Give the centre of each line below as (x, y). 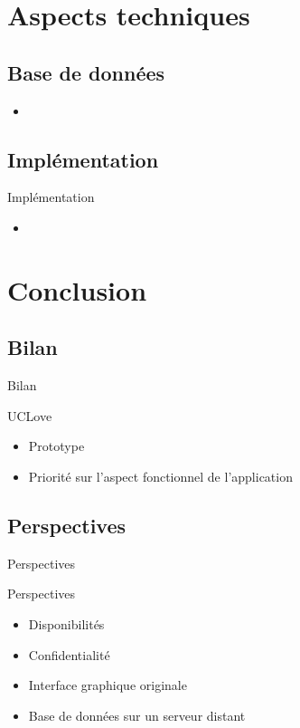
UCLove (30, 415)
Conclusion (77, 289)
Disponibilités (66, 623)
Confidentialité (69, 654)
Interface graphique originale (108, 685)
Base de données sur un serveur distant (137, 715)
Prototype (56, 446)
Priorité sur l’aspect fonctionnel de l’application (160, 476)
